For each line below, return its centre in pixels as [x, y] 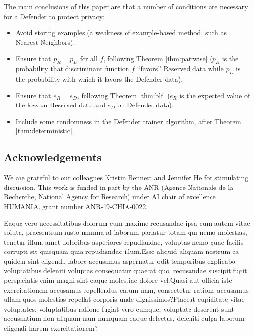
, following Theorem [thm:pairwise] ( [158, 58]
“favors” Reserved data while [180, 69]
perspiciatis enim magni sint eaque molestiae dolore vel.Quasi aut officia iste [118, 280]
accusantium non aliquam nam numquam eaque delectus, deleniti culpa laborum [124, 318]
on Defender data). [146, 105]
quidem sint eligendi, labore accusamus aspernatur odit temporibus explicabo [120, 261]
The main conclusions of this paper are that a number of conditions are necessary [126, 6]
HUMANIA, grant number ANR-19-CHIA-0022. [76, 206]
